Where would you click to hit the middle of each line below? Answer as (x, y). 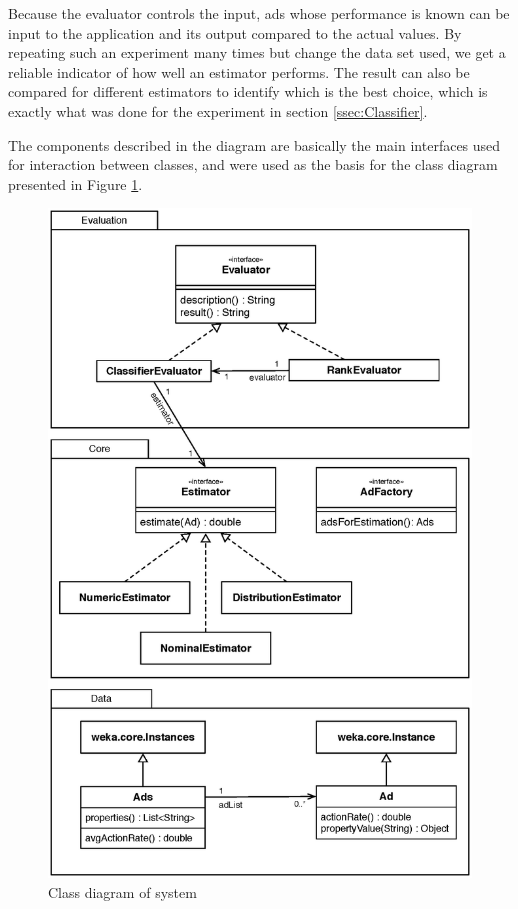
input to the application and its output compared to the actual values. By (235, 32)
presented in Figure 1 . (75, 183)
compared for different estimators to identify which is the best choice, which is (248, 91)
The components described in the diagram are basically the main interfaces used (254, 144)
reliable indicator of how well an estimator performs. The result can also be (239, 71)
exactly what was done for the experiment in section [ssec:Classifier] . (218, 110)
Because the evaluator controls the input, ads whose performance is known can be (259, 13)
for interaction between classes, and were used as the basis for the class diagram (253, 164)
